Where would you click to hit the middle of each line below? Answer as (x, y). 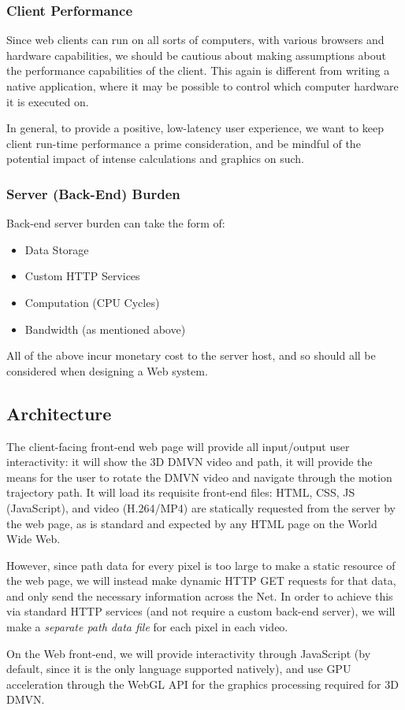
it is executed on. (48, 101)
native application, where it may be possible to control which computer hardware (202, 86)
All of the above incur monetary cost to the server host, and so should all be (191, 355)
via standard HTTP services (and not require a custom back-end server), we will (201, 611)
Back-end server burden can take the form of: (116, 223)
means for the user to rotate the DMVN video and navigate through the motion (199, 477)
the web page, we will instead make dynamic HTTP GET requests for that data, (201, 581)
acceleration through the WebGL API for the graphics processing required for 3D (202, 684)
